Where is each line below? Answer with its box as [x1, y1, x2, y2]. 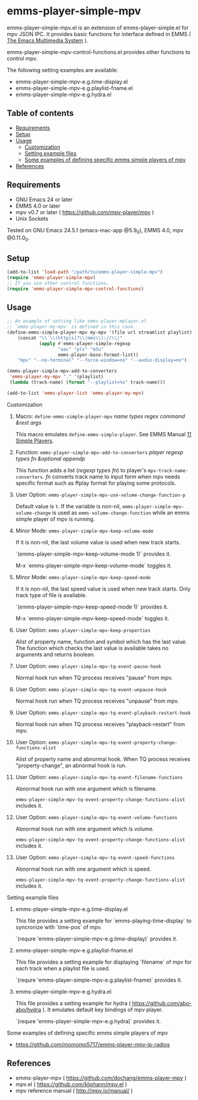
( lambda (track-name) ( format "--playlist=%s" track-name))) [9, 379, 166, 385]
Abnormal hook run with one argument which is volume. [15, 825, 154, 832]
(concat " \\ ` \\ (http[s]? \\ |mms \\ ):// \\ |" [17, 335, 122, 341]
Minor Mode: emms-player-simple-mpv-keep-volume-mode [15, 527, 154, 534]
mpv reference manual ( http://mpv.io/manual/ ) [15, 1087, 133, 1094]
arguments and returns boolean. [15, 651, 95, 658]
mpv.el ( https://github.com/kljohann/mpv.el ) [15, 1080, 128, 1087]
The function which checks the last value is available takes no [15, 644, 169, 652]
